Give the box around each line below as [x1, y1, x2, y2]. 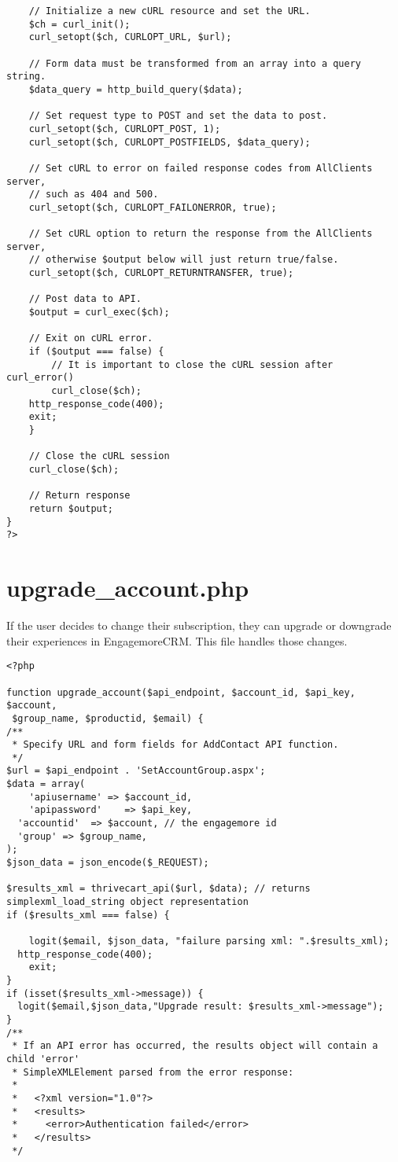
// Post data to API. [28, 293, 142, 305]
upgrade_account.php [6, 572, 249, 604]
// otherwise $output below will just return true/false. [28, 254, 339, 266]
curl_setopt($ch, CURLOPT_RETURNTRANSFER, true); [28, 267, 294, 279]
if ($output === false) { [28, 346, 164, 358]
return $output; [28, 502, 114, 514]
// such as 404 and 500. [28, 189, 159, 200]
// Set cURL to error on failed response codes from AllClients [28, 162, 373, 174]
